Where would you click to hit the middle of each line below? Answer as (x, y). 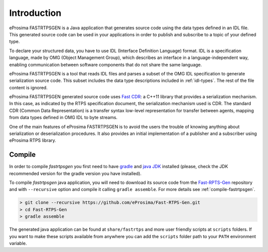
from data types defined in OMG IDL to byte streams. (63, 118)
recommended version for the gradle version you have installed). (75, 173)
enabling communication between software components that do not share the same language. (105, 64)
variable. (18, 244)
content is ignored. (29, 87)
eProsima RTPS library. (33, 140)
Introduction (35, 13)
